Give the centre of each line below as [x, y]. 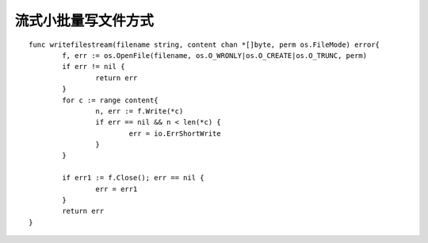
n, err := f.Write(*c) [139, 111]
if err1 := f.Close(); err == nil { [134, 178]
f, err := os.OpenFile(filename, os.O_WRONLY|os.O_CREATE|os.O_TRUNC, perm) [215, 55]
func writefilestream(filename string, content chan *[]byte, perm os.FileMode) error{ [204, 44]
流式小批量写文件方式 [84, 21]
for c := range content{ [110, 100]
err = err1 [117, 189]
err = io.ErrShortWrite [175, 133]
